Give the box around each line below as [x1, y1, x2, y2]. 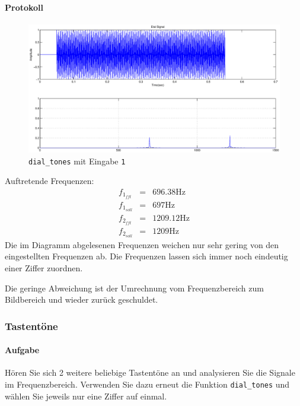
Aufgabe [5, 344, 40, 356]
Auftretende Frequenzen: [5, 175, 94, 187]
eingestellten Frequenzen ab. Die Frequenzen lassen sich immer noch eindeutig [5, 250, 288, 262]
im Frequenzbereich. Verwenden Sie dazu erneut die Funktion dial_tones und [5, 378, 290, 391]
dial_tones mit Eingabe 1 [28, 154, 126, 167]
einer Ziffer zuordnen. [5, 262, 83, 274]
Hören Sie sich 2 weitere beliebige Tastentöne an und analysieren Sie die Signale [5, 366, 295, 379]
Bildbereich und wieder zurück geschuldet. [5, 293, 158, 306]
